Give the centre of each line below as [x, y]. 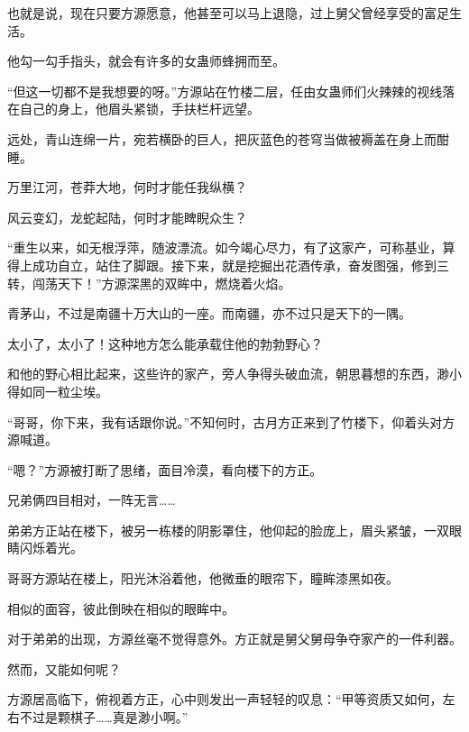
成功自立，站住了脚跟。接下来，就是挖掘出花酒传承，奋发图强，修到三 [240, 265]
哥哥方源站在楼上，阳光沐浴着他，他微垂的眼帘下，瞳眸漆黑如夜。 [203, 578]
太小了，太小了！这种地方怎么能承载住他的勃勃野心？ [165, 343]
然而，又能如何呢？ [64, 668]
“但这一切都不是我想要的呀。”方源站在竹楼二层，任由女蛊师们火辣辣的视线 [225, 91]
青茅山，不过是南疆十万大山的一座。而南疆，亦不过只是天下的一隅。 [209, 313]
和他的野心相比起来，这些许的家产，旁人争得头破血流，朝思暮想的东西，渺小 [234, 374]
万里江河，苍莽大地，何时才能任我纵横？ [127, 187]
